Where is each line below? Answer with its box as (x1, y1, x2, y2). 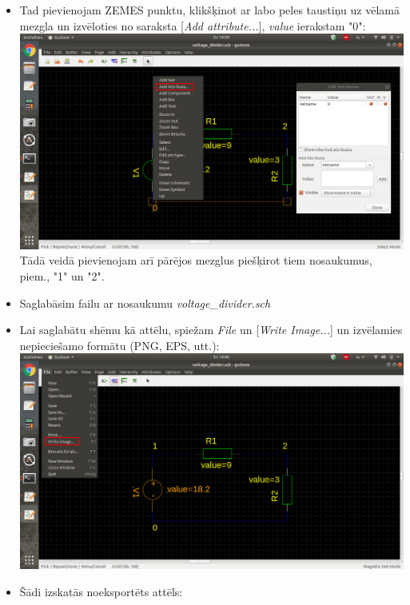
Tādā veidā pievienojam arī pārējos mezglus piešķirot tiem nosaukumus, (19, 252, 372, 269)
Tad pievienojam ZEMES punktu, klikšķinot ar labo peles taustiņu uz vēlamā (19, 2, 400, 18)
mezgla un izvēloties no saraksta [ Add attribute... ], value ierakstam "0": (19, 17, 366, 34)
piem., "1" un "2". (19, 268, 105, 285)
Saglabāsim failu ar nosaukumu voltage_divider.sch (19, 294, 271, 311)
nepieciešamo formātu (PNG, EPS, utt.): (19, 336, 220, 353)
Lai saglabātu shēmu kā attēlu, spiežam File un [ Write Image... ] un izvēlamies (19, 321, 403, 338)
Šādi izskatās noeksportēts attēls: (19, 583, 183, 599)
